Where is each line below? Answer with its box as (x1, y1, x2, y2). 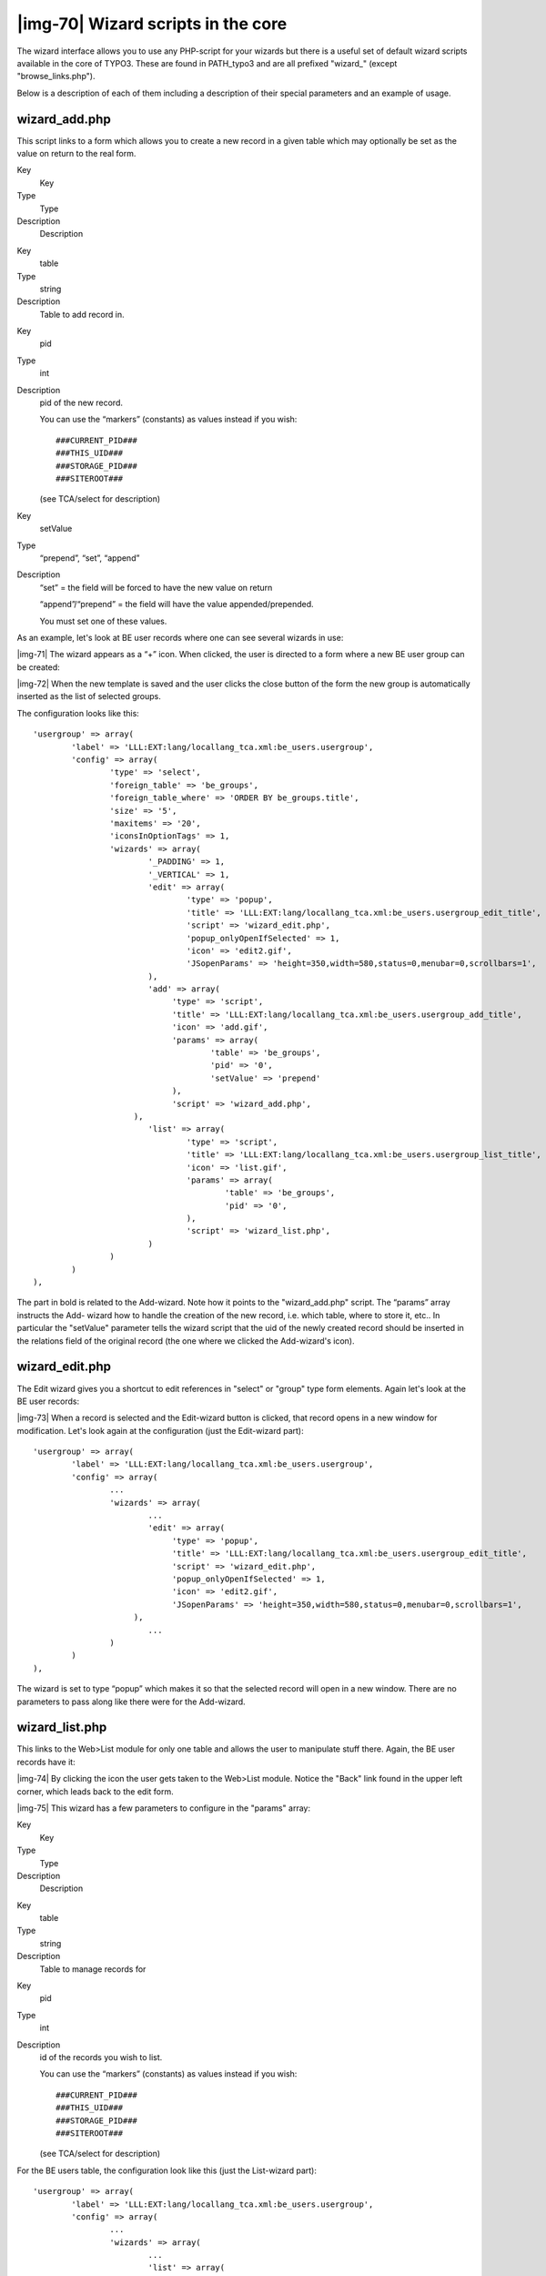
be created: (16, 661, 61, 673)
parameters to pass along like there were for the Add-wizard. (16, 1696, 246, 1707)
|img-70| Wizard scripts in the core (16, 14, 288, 34)
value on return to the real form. (16, 148, 136, 159)
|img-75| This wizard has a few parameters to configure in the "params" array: (16, 1803, 311, 1814)
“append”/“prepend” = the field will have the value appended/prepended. (39, 599, 314, 610)
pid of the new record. (39, 397, 123, 409)
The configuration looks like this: (16, 707, 140, 718)
